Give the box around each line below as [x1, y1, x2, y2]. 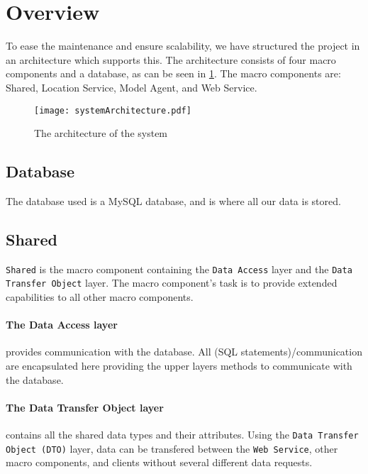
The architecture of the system [34, 126, 168, 140]
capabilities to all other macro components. [6, 290, 194, 304]
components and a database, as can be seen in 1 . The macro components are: [6, 66, 341, 81]
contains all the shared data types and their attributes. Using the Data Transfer [6, 427, 359, 442]
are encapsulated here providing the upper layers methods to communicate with [6, 358, 352, 373]
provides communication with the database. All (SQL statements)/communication [6, 344, 362, 359]
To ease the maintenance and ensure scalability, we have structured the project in [6, 38, 360, 53]
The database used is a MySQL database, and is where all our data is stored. [6, 193, 341, 208]
